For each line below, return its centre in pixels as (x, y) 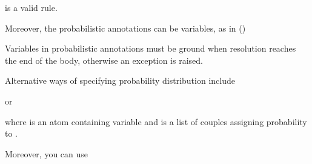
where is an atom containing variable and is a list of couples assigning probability (156, 121)
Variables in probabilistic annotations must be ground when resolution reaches (151, 48)
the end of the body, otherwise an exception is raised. (104, 60)
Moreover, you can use (47, 153)
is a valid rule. (31, 7)
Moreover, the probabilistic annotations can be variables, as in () (125, 28)
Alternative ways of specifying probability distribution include (120, 80)
